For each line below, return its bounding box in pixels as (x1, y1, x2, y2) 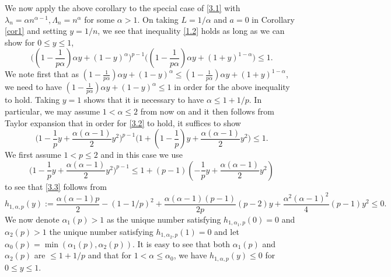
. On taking (137, 13, 179, 25)
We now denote (5, 213, 60, 225)
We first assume (5, 148, 61, 161)
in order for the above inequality (174, 81, 290, 93)
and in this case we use (100, 148, 183, 161)
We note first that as (5, 68, 79, 80)
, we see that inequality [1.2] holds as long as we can (97, 25, 285, 37)
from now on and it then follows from (140, 105, 274, 117)
